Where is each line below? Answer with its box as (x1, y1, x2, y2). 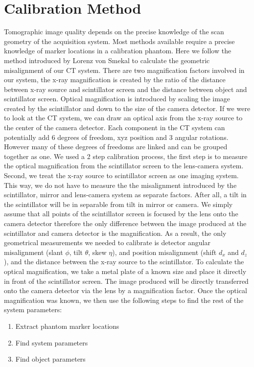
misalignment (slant (4, 247, 63, 257)
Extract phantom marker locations (15, 321, 119, 331)
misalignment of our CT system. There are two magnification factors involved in (4, 65, 245, 75)
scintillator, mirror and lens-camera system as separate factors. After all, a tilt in (4, 189, 247, 200)
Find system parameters (15, 337, 88, 347)
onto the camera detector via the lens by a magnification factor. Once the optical (4, 285, 247, 296)
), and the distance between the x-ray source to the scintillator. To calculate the (4, 256, 244, 267)
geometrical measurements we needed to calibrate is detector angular (4, 237, 210, 248)
